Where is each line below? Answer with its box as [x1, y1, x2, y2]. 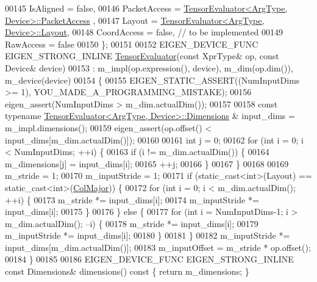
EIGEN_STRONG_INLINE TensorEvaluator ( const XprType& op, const [5, 49, 279, 62]
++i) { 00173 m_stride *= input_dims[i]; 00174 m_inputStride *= [5, 193, 259, 206]
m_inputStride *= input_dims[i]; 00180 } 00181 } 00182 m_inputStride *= [5, 229, 290, 242]
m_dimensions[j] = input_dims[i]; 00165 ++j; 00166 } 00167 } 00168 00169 [5, 157, 289, 170]
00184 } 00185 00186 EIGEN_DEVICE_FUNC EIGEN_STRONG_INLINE [5, 253, 294, 266]
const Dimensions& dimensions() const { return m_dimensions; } [5, 265, 249, 278]
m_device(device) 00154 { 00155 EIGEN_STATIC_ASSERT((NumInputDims [5, 73, 300, 86]
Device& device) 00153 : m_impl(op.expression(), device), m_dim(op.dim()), [5, 61, 293, 74]
